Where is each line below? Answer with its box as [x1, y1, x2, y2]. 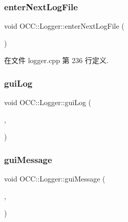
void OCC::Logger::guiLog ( [4, 97, 92, 108]
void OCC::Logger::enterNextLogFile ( [4, 21, 124, 31]
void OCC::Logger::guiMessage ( [4, 173, 105, 184]
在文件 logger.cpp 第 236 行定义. [4, 55, 109, 66]
